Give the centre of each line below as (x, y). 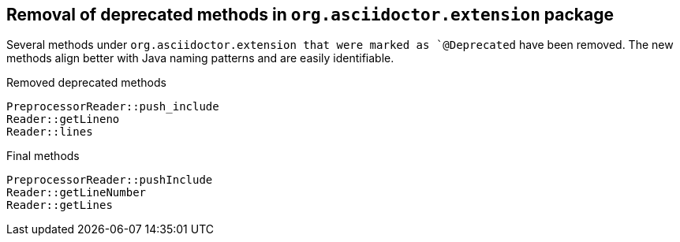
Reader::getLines (60, 205)
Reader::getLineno (63, 119)
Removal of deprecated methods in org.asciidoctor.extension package (310, 15)
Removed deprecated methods (86, 83)
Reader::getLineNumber (77, 193)
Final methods (43, 156)
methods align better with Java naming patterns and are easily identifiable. (200, 58)
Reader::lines (50, 132)
